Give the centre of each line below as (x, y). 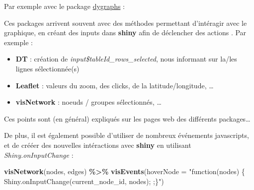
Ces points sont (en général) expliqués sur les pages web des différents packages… (127, 118)
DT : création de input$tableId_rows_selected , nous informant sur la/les (126, 59)
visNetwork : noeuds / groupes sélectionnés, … (88, 102)
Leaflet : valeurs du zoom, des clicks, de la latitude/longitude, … (115, 85)
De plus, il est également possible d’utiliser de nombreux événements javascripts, (127, 135)
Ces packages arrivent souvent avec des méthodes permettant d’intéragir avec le (126, 23)
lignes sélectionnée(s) (47, 68)
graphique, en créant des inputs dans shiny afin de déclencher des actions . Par (125, 32)
